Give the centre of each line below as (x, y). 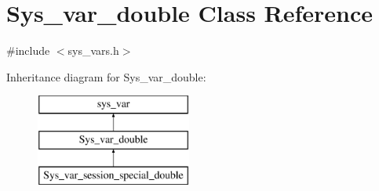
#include (28, 50)
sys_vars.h (93, 50)
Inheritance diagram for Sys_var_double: (106, 76)
